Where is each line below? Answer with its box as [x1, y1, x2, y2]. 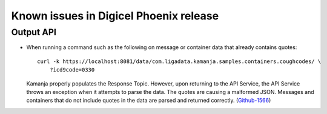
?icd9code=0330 [49, 67, 95, 73]
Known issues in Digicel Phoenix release [11, 9, 219, 22]
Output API [11, 27, 57, 38]
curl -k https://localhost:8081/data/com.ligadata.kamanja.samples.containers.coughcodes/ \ [37, 58, 322, 65]
